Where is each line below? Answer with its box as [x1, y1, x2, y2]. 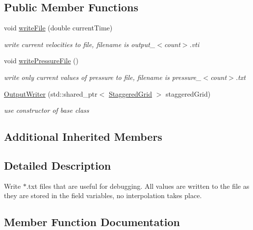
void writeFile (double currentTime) [4, 23, 113, 33]
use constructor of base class [4, 105, 89, 115]
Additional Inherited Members [4, 129, 162, 144]
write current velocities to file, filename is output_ [4, 39, 155, 49]
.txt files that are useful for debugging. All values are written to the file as [26, 180, 250, 191]
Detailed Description [4, 157, 111, 173]
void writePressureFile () [4, 55, 78, 66]
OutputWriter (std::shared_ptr [4, 88, 98, 99]
